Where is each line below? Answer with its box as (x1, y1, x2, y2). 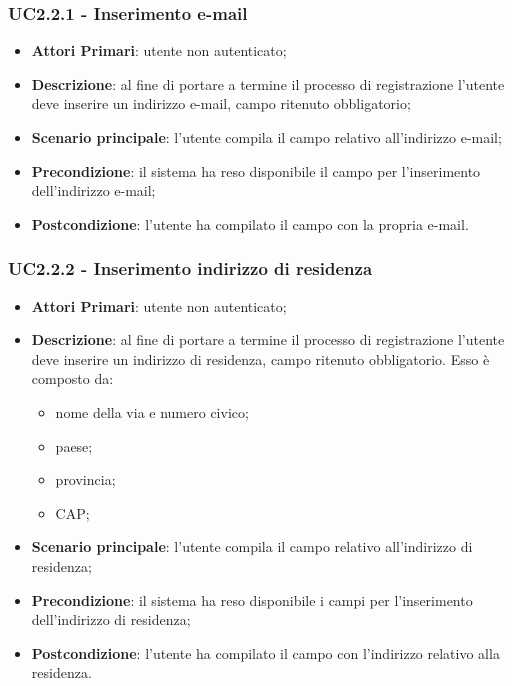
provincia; (55, 469, 116, 490)
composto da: (31, 368, 114, 389)
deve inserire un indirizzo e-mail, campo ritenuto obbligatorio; (31, 93, 411, 114)
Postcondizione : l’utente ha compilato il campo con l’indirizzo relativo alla (31, 642, 500, 663)
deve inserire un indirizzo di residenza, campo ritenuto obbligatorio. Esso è (31, 348, 490, 369)
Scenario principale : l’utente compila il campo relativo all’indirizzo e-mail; (31, 127, 502, 147)
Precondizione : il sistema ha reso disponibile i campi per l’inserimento (31, 589, 473, 610)
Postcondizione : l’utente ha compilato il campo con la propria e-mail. (31, 213, 469, 234)
